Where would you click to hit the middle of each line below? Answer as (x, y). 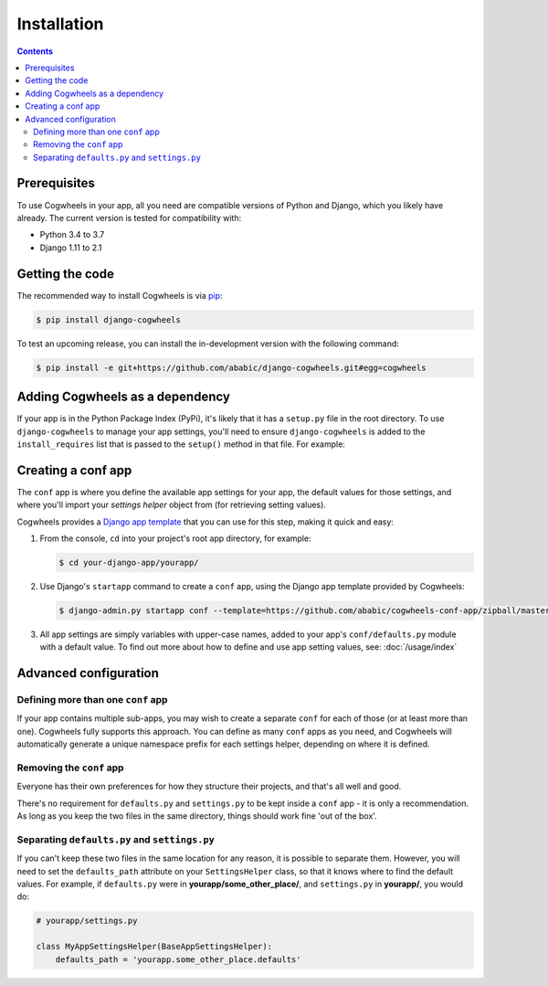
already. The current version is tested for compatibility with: (129, 217)
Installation (60, 24)
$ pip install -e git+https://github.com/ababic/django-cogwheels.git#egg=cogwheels (231, 367)
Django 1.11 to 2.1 (71, 248)
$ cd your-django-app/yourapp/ (129, 562)
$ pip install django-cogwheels (109, 319)
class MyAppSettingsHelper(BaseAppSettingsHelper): (154, 947)
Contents (35, 51)
